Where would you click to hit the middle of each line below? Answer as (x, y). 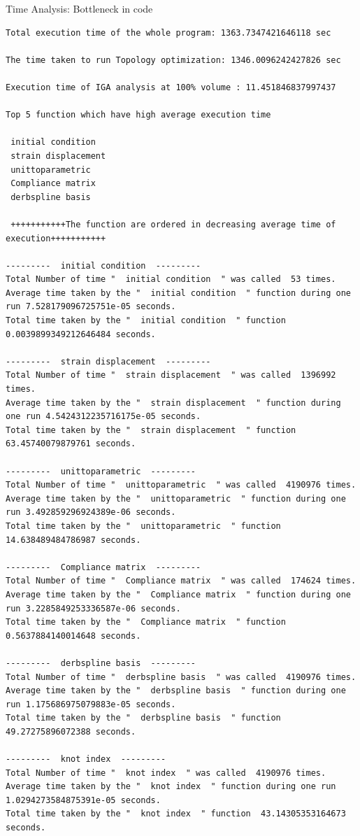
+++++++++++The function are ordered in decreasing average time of (173, 224)
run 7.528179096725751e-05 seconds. (91, 307)
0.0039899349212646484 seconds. (81, 334)
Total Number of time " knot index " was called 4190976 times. (166, 773)
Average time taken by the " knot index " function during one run (171, 787)
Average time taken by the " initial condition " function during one (178, 293)
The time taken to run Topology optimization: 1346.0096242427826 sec (173, 60)
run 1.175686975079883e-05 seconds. (91, 704)
